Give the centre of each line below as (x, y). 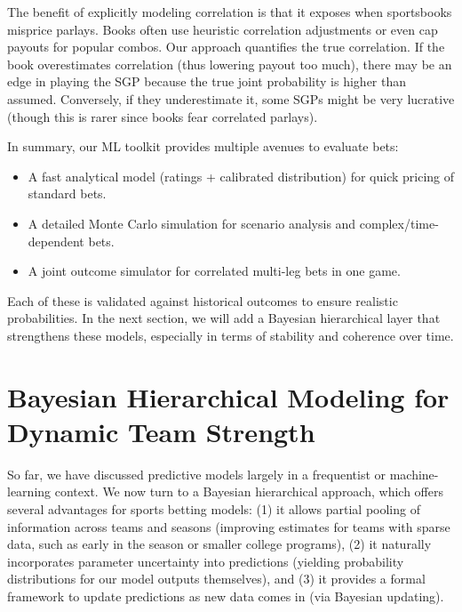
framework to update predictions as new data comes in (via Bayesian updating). (226, 596)
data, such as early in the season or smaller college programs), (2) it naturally (219, 544)
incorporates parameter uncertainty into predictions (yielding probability (206, 561)
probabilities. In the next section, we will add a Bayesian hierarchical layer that (224, 318)
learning (29, 491)
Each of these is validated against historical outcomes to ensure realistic (203, 300)
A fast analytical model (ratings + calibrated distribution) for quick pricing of (241, 176)
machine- (414, 474)
